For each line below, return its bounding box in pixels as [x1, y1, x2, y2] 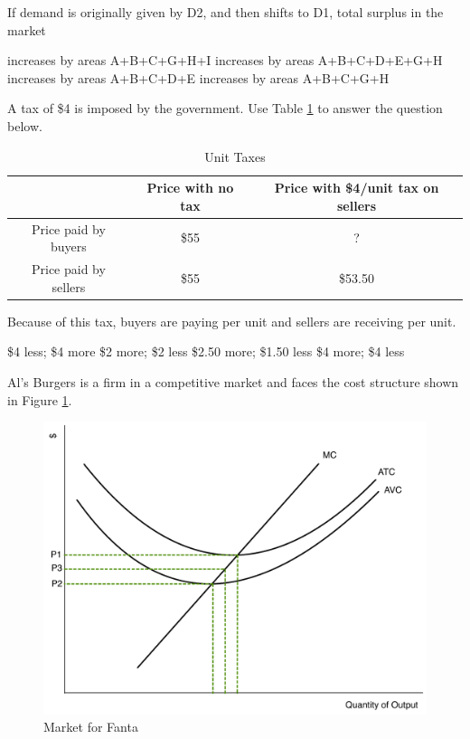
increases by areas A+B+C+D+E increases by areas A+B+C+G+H [7, 68, 390, 87]
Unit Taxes [204, 147, 266, 166]
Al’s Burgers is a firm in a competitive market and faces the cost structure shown [7, 372, 459, 391]
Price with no [146, 178, 234, 197]
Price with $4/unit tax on [274, 178, 439, 197]
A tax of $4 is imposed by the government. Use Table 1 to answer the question [7, 99, 443, 118]
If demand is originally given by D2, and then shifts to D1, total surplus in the [7, 3, 444, 21]
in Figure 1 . [7, 390, 72, 409]
